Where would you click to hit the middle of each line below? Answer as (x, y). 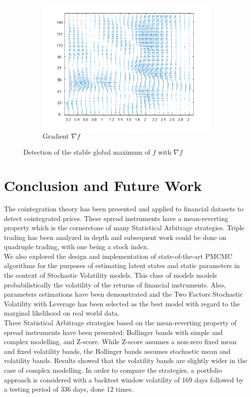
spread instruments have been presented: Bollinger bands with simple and (113, 332)
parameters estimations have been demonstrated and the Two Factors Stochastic (124, 294)
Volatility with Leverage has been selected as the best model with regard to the (122, 303)
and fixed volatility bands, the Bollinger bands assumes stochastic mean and (117, 351)
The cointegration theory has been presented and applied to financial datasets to (124, 208)
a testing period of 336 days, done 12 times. (69, 389)
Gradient (56, 135)
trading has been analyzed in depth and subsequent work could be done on (115, 237)
